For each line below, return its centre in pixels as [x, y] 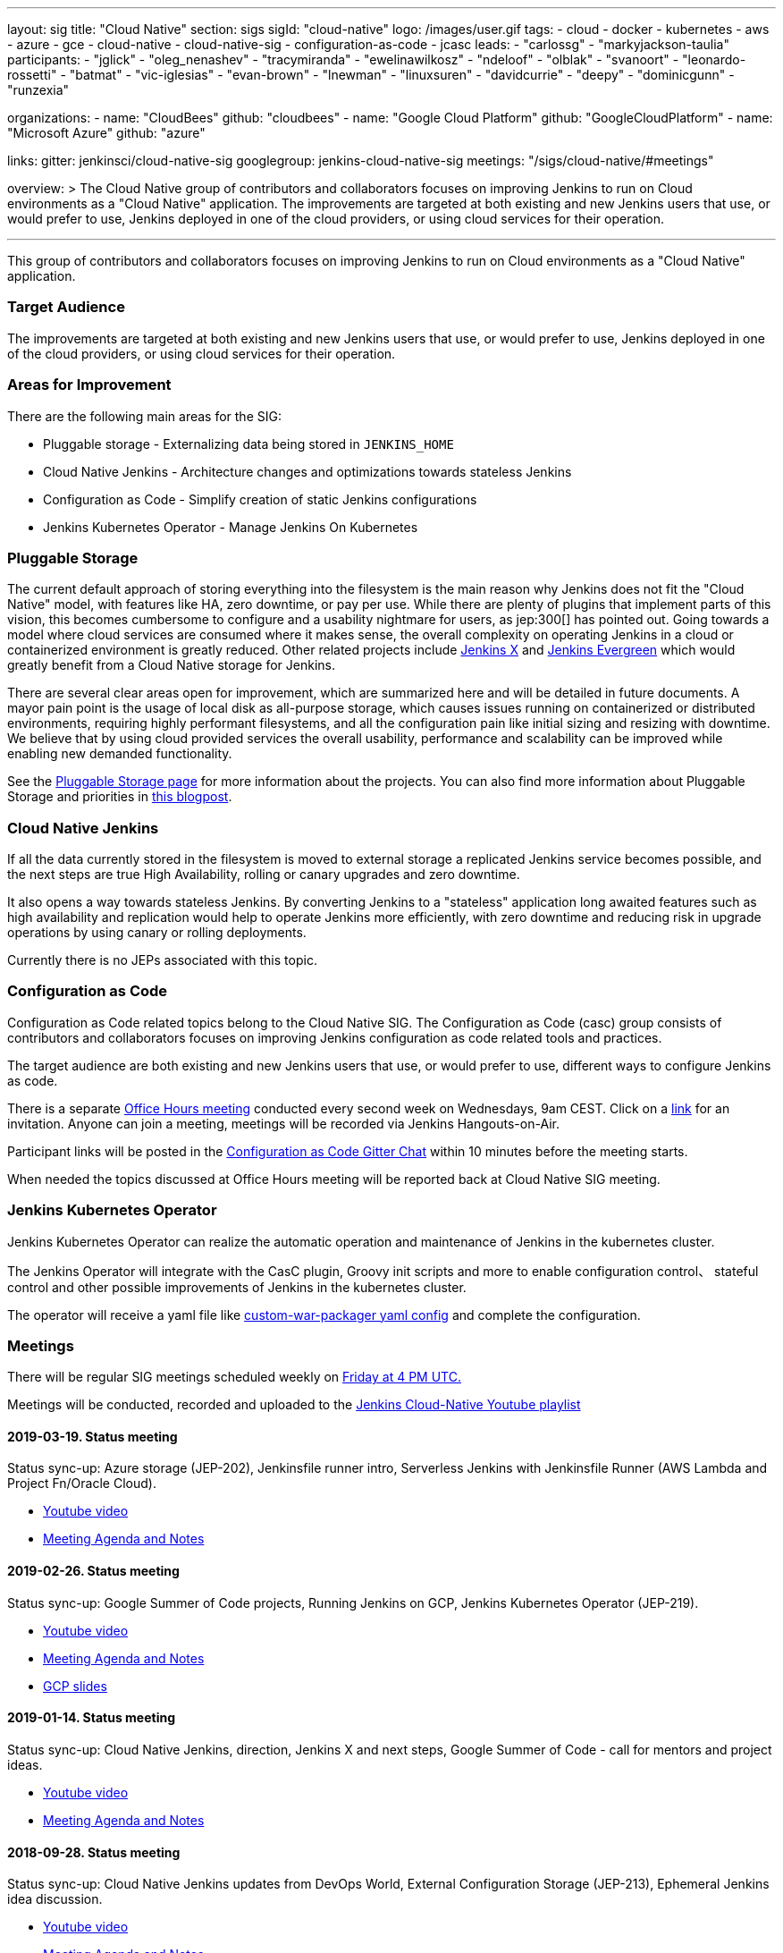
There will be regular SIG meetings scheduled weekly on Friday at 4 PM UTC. [234, 1377]
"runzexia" [38, 90]
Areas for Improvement [89, 385]
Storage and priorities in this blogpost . [120, 797]
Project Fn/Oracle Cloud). [82, 1484]
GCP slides [75, 1686]
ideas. [25, 1764]
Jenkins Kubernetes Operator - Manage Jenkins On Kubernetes [231, 527]
